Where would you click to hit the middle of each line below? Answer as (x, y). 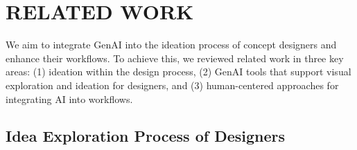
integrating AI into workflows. (69, 99)
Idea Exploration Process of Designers (146, 136)
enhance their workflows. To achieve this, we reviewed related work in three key (175, 58)
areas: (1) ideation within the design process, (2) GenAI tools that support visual (178, 72)
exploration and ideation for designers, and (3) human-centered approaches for (172, 85)
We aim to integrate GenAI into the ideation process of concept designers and (171, 45)
